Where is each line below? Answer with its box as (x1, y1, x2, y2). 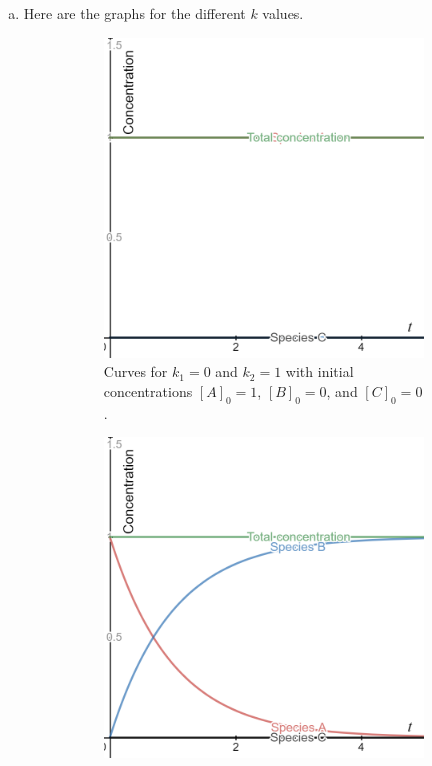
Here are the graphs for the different (23, 3, 246, 23)
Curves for (103, 361, 168, 382)
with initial (285, 361, 354, 382)
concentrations (103, 380, 193, 401)
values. (262, 3, 304, 23)
